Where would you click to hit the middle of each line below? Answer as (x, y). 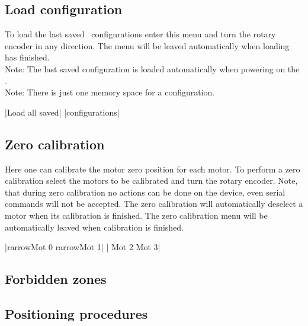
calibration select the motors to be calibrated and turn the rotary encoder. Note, (151, 180)
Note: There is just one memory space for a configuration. (110, 92)
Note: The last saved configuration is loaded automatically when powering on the (152, 68)
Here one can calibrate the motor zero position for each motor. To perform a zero (153, 169)
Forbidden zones (56, 279)
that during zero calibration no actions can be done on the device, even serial (145, 192)
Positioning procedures (76, 313)
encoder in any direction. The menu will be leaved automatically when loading (147, 45)
